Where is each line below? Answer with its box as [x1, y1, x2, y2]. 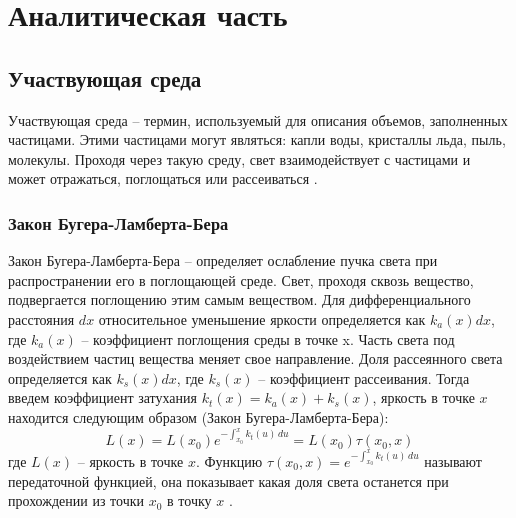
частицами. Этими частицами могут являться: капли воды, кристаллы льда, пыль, [8, 129, 506, 150]
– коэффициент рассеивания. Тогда [258, 367, 470, 388]
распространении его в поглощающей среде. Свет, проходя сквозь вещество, [8, 269, 474, 290]
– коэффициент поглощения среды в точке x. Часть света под [81, 328, 455, 349]
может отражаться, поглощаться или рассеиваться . [8, 168, 318, 189]
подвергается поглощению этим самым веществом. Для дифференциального [8, 289, 471, 310]
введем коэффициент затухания [8, 387, 198, 408]
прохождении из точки [8, 490, 145, 511]
